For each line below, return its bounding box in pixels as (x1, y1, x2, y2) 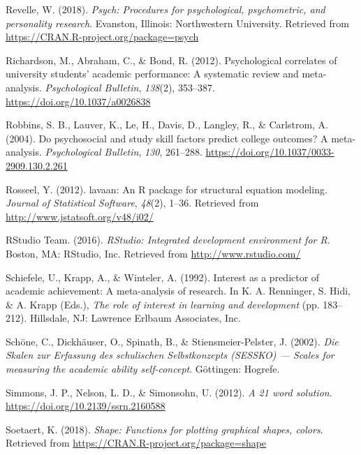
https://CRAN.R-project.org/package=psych (6, 29, 199, 44)
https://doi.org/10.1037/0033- (205, 144, 334, 159)
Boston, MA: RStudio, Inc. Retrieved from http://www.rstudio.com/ (6, 246, 301, 260)
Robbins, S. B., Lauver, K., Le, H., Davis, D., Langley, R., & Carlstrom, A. (6, 117, 328, 132)
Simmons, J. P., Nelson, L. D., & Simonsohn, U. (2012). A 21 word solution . (6, 385, 332, 399)
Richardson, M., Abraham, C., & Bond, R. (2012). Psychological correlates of (6, 52, 337, 67)
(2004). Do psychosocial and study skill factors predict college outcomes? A (6, 130, 328, 145)
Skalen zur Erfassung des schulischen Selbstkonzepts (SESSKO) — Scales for (6, 348, 334, 362)
